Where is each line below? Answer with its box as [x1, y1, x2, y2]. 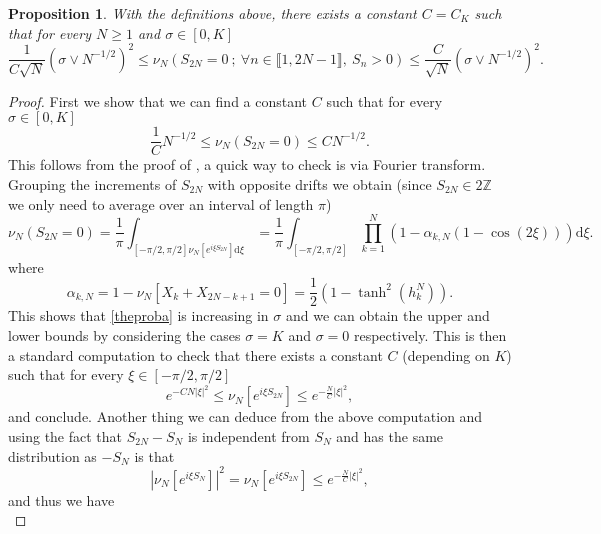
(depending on [402, 344, 490, 365]
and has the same [336, 425, 444, 446]
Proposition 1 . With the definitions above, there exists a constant [8, 3, 417, 23]
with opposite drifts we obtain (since [207, 173, 432, 194]
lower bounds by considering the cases [8, 325, 241, 346]
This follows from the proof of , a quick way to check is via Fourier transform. [8, 154, 486, 175]
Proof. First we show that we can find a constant [8, 90, 308, 111]
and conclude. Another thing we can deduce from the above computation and [8, 406, 483, 427]
